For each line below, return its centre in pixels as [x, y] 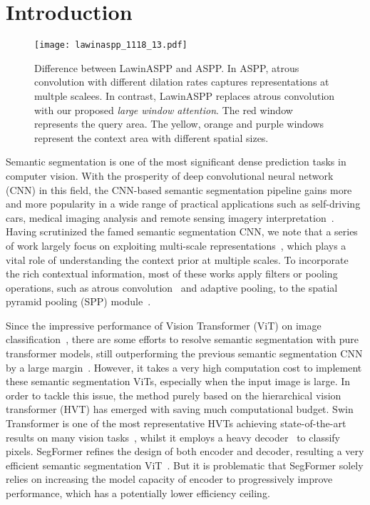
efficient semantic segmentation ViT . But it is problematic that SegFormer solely [185, 465]
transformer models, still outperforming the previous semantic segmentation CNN [184, 353]
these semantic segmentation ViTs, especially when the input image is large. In [178, 381]
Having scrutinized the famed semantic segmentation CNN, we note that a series [182, 231]
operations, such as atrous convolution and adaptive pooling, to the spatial [172, 287]
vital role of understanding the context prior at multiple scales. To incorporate [177, 259]
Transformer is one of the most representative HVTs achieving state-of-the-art [176, 423]
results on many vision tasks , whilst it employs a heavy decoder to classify [173, 437]
